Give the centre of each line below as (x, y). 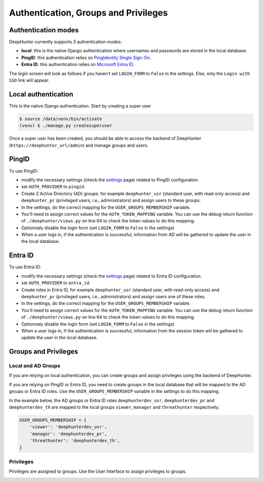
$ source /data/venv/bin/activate (61, 119)
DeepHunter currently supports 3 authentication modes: (66, 42)
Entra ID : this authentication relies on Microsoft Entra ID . (78, 65)
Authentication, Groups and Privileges (88, 13)
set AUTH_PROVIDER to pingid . (53, 187)
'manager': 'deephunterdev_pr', (68, 434)
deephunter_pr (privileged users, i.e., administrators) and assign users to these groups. (111, 200)
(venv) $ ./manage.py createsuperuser (66, 126)
